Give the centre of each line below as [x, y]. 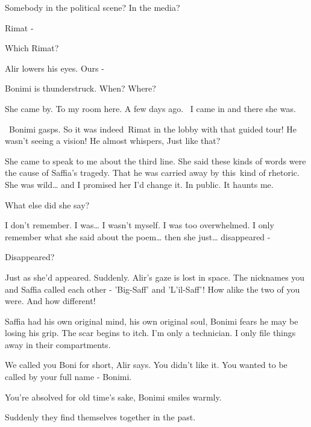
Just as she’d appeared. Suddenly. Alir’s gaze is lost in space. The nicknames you [155, 277]
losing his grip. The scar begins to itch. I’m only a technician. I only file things [150, 333]
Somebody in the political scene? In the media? [93, 7]
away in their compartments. [58, 344]
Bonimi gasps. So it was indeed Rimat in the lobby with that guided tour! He [153, 129]
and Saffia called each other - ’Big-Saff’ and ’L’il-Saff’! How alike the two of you [152, 289]
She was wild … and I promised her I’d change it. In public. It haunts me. [139, 184]
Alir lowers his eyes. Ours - [55, 68]
